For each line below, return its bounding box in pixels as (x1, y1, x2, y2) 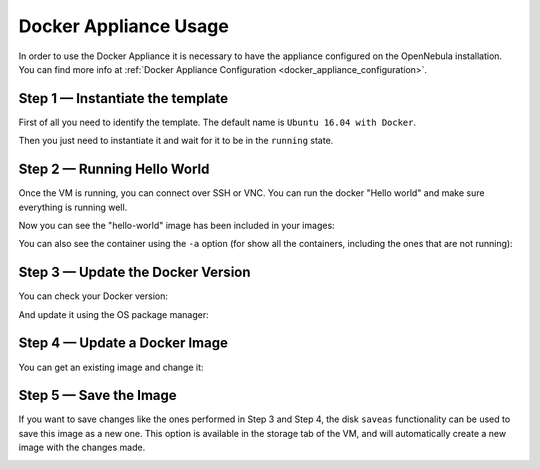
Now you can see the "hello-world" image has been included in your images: (18, 219, 335, 231)
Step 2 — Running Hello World (18, 161, 210, 178)
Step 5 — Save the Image (18, 387, 177, 404)
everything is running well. (18, 201, 128, 213)
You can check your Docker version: (18, 290, 169, 302)
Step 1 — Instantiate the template (18, 90, 229, 107)
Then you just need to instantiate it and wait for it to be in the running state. (18, 135, 334, 147)
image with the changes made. (18, 441, 146, 454)
